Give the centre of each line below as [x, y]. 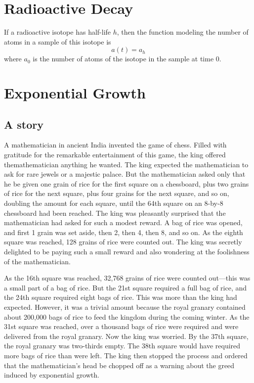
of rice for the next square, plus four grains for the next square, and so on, [117, 193]
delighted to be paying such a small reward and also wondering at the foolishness [127, 252]
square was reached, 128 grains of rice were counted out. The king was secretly [123, 242]
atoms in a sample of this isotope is [58, 41]
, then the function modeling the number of [183, 32]
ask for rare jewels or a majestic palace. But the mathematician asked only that [125, 174]
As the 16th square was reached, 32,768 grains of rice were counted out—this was [127, 278]
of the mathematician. [37, 261]
